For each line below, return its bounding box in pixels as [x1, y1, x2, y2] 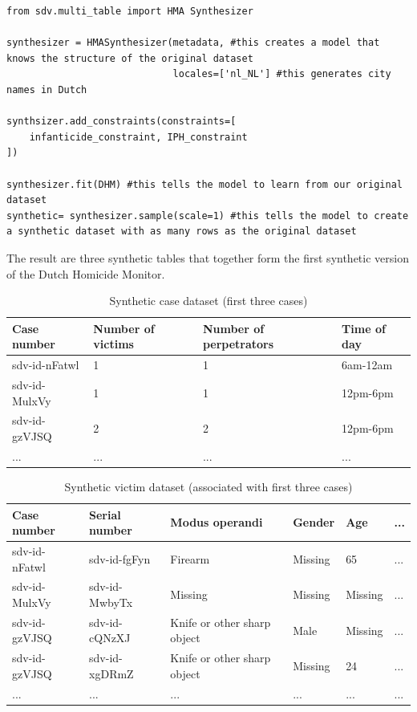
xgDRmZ [89, 665, 134, 681]
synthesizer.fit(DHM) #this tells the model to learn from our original [6, 178, 403, 190]
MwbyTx [89, 594, 133, 610]
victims [93, 336, 134, 352]
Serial [89, 506, 121, 523]
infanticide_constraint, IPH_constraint [29, 131, 248, 143]
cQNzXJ [89, 629, 131, 646]
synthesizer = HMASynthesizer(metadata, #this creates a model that [6, 37, 380, 49]
